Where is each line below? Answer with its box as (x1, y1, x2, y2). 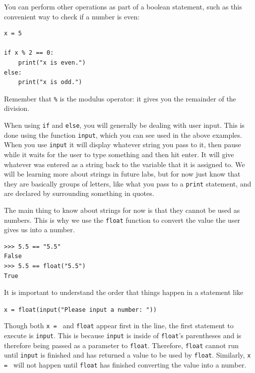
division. (4, 103, 30, 113)
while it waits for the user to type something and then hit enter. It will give (4, 149, 234, 159)
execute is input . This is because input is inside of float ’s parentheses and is (4, 330, 242, 341)
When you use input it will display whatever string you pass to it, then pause (4, 139, 241, 150)
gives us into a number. (4, 224, 75, 235)
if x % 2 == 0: (4, 49, 54, 57)
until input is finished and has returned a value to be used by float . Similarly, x (4, 350, 251, 360)
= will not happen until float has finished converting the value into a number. (4, 360, 247, 370)
